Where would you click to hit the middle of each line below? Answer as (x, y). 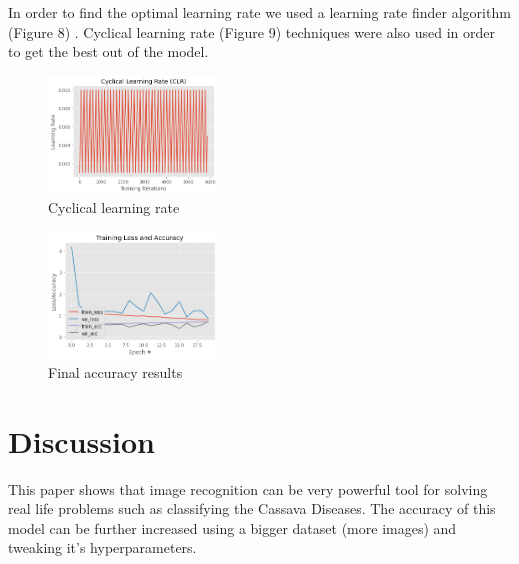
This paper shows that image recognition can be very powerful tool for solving (248, 488)
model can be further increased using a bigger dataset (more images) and (232, 527)
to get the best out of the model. (108, 51)
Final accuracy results (115, 371)
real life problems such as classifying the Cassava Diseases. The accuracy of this (252, 508)
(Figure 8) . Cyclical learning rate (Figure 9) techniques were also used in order (251, 31)
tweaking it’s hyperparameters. (102, 547)
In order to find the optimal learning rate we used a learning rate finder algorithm (259, 12)
